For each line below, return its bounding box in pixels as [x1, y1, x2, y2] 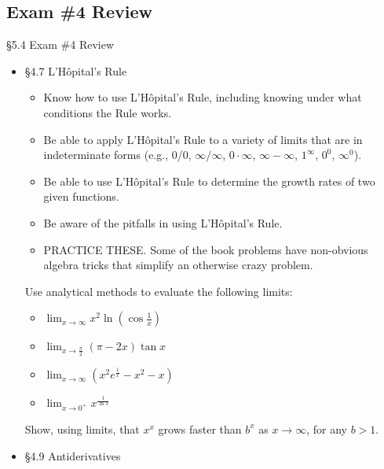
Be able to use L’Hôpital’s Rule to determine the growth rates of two [43, 172, 375, 189]
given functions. [43, 188, 119, 205]
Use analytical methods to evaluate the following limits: [24, 283, 293, 299]
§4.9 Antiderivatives [24, 447, 121, 463]
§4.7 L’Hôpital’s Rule [24, 62, 127, 79]
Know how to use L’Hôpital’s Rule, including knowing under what [43, 89, 362, 105]
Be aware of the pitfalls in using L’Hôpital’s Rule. [43, 214, 283, 231]
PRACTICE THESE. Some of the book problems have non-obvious [43, 241, 368, 257]
